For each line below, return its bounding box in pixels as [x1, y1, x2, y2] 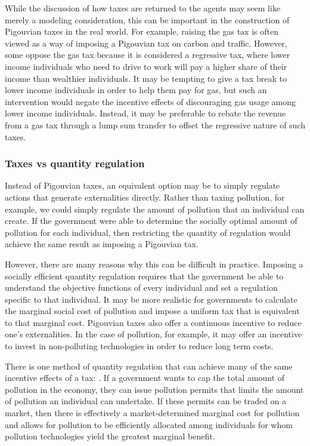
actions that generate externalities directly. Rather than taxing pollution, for [5, 190, 285, 203]
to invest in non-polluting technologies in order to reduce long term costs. [5, 340, 274, 352]
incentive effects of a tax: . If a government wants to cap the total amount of [5, 371, 285, 384]
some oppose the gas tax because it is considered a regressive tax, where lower [5, 48, 290, 61]
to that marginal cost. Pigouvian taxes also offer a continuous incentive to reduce [5, 316, 302, 328]
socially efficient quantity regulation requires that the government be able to [5, 269, 284, 282]
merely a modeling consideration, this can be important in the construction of [5, 13, 290, 26]
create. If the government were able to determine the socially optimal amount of [5, 214, 297, 227]
